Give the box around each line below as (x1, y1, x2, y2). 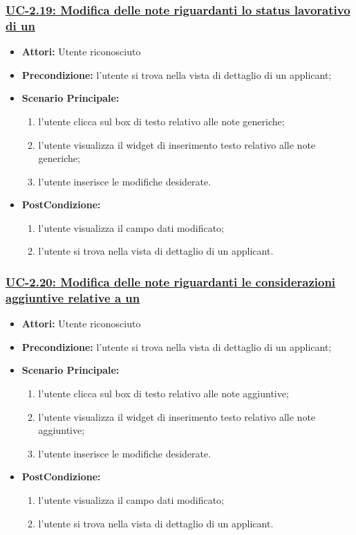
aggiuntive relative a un (6, 289, 140, 306)
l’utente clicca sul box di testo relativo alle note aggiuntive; (38, 386, 289, 400)
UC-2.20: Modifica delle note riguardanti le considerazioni (6, 273, 336, 290)
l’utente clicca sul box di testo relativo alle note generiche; (38, 114, 285, 128)
